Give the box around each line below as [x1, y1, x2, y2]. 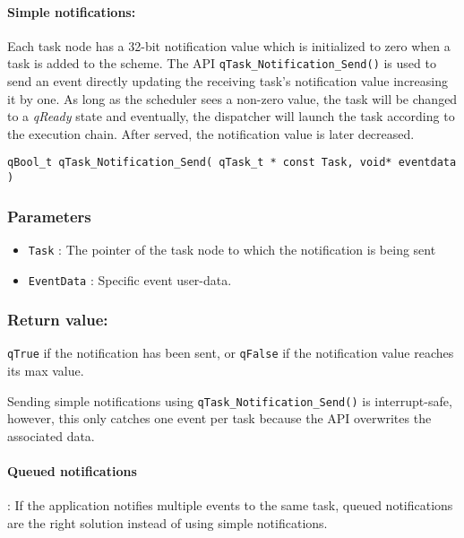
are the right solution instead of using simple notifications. [7, 513, 328, 532]
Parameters [7, 204, 91, 227]
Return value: [7, 308, 108, 331]
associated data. [7, 426, 95, 445]
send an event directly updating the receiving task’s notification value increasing [7, 72, 448, 91]
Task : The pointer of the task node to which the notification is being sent [28, 239, 436, 258]
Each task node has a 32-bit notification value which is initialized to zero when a [7, 36, 451, 55]
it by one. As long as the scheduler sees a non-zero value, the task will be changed [7, 89, 458, 108]
